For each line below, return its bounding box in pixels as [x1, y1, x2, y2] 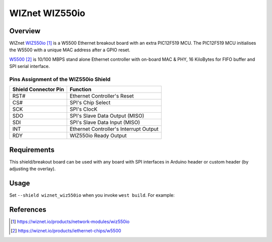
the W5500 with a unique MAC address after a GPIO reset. [9, 47, 130, 53]
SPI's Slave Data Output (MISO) [70, 112, 145, 119]
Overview [9, 27, 41, 35]
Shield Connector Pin [12, 86, 64, 93]
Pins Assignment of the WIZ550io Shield [9, 76, 111, 83]
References [9, 205, 46, 214]
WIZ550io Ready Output [70, 132, 127, 139]
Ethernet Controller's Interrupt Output [70, 126, 159, 133]
